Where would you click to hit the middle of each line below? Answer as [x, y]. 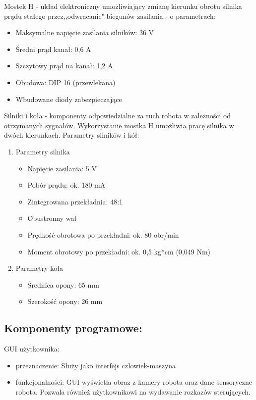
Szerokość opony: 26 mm [65, 301]
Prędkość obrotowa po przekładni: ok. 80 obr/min [103, 234]
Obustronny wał [52, 218]
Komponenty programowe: [73, 328]
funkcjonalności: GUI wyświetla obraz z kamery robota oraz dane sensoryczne [134, 382]
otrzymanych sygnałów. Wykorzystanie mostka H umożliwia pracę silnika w [119, 125]
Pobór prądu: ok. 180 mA [66, 185]
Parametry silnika [43, 151]
